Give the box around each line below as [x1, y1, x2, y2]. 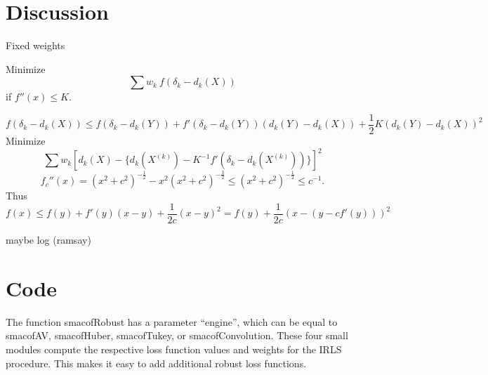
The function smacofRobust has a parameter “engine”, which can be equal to [6, 314, 338, 329]
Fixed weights [6, 38, 65, 53]
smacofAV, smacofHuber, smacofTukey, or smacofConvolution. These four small [6, 328, 348, 343]
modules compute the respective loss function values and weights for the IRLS [6, 341, 342, 356]
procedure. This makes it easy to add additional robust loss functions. [6, 355, 307, 370]
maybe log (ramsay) [6, 232, 91, 247]
